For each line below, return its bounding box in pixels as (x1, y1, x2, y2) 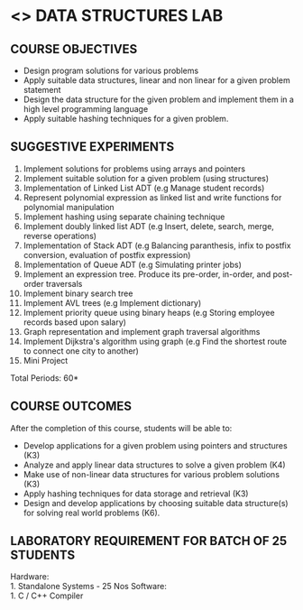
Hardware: (10, 571, 50, 582)
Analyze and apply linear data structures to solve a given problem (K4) (23, 459, 287, 470)
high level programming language (23, 104, 149, 114)
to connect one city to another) (23, 345, 139, 356)
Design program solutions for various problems (23, 65, 199, 76)
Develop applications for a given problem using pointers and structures (23, 439, 288, 451)
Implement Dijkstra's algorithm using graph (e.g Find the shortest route (23, 336, 288, 347)
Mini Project (23, 355, 69, 365)
